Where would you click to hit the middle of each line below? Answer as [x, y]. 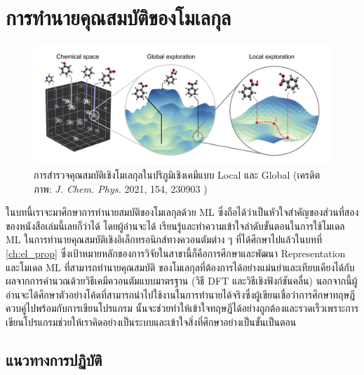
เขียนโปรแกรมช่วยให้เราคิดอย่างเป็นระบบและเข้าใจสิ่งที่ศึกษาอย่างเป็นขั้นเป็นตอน [151, 321]
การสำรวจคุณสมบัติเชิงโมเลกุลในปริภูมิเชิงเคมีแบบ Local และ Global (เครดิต [177, 174]
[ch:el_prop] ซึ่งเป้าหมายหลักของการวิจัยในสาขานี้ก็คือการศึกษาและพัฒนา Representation [176, 253]
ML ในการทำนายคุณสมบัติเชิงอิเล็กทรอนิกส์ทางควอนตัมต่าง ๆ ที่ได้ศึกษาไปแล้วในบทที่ [164, 239]
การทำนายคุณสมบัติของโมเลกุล [119, 17]
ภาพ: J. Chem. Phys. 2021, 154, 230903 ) [121, 188]
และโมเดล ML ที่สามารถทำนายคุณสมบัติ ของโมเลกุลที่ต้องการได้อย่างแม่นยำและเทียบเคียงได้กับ [180, 267]
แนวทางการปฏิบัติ [54, 359]
